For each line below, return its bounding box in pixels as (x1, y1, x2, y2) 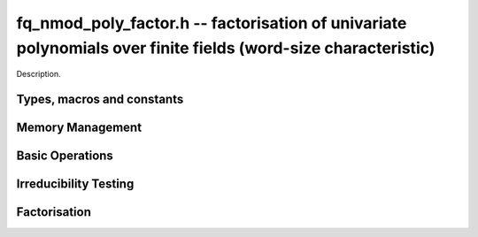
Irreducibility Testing (16, 177, 135, 192)
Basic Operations (16, 149, 114, 164)
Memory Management (16, 120, 142, 135)
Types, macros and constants (16, 92, 184, 107)
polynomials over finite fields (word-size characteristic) (16, 38, 436, 57)
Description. (16, 69, 61, 80)
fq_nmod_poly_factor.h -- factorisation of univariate (16, 13, 407, 33)
